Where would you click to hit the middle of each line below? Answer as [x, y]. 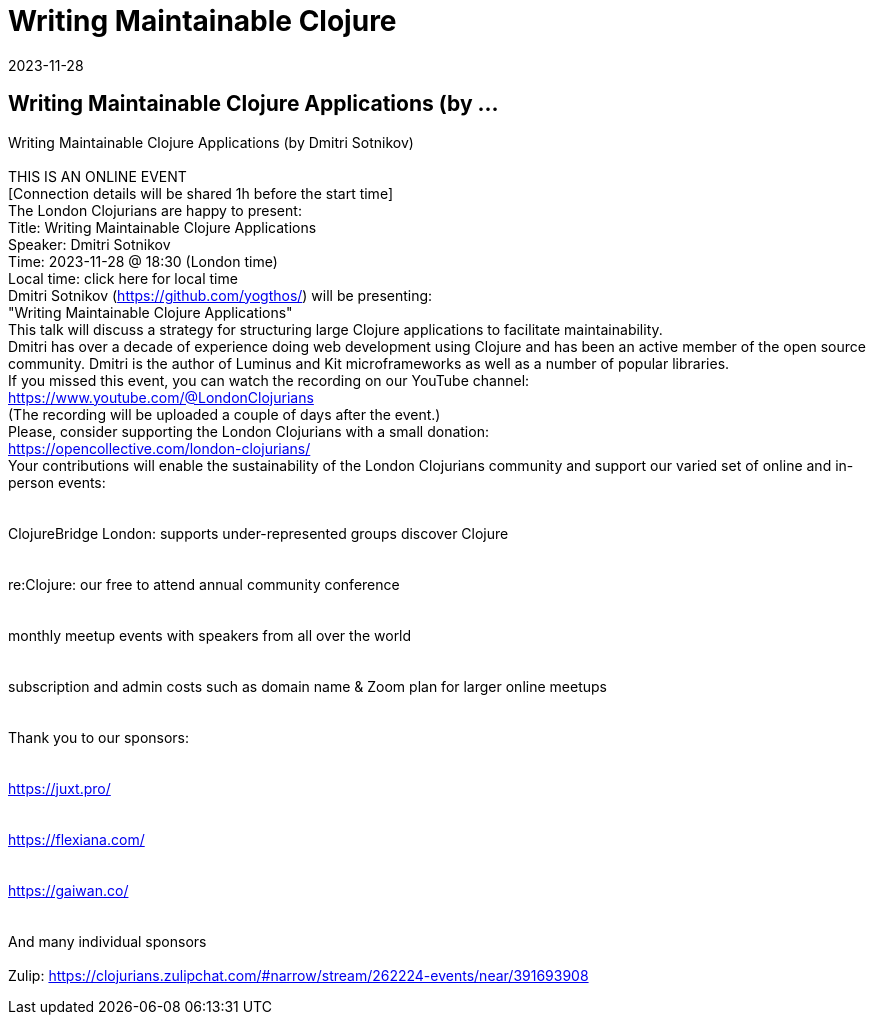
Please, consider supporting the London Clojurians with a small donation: [248, 431]
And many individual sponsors [107, 941]
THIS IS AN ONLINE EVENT [97, 176]
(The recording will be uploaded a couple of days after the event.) [224, 414]
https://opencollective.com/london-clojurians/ [159, 448]
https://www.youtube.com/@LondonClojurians [161, 397]
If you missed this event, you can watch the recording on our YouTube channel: [269, 380]
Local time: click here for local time [123, 278]
